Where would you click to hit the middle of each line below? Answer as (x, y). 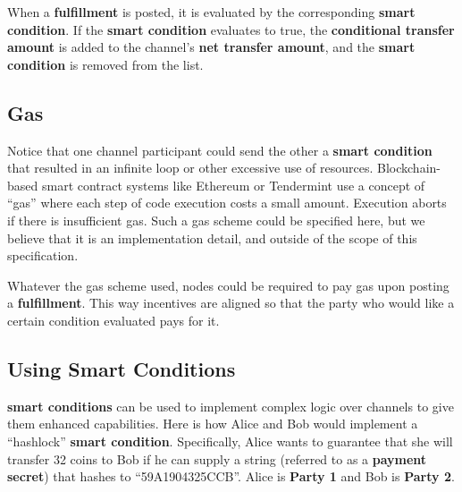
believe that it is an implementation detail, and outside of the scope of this (212, 238)
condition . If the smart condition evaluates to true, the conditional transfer (231, 29)
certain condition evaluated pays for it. (113, 320)
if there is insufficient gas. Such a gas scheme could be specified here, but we (216, 220)
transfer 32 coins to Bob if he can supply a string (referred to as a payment (217, 458)
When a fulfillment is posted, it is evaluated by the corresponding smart (211, 12)
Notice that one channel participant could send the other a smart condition (220, 150)
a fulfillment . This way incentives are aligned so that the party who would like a (231, 303)
